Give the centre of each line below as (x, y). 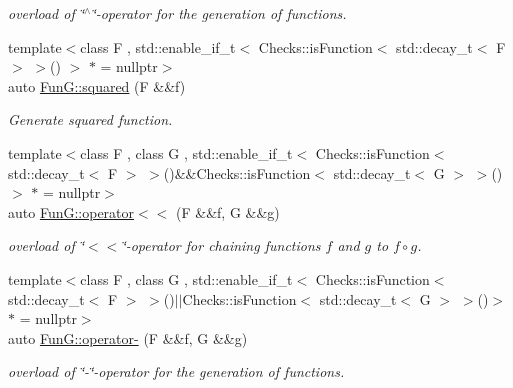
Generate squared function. (90, 119)
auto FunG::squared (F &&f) (97, 85)
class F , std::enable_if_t (158, 46)
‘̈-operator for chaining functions (221, 245)
